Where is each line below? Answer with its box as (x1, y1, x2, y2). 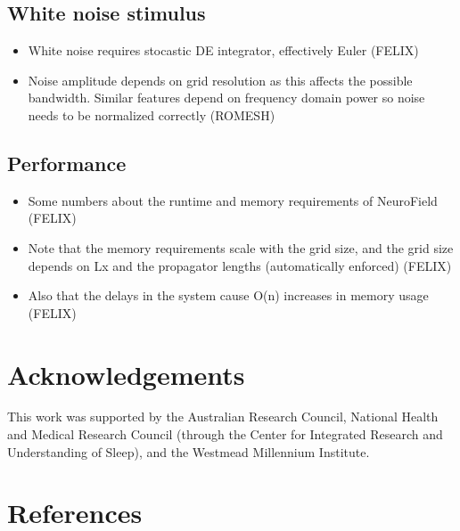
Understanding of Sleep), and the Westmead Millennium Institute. (7, 442, 370, 461)
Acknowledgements (7, 355, 245, 392)
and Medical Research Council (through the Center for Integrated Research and (7, 425, 443, 444)
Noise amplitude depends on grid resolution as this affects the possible (28, 70, 413, 89)
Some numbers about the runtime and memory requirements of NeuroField (28, 191, 438, 209)
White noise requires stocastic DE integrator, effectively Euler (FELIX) (28, 41, 419, 60)
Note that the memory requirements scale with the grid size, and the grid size (28, 238, 454, 257)
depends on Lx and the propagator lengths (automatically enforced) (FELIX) (28, 256, 452, 274)
